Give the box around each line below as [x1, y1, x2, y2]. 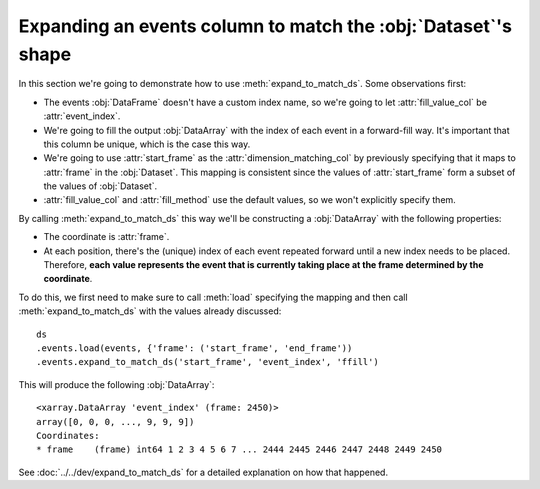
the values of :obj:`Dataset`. [43, 180, 158, 192]
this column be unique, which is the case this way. [43, 138, 251, 150]
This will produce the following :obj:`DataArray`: [18, 378, 215, 390]
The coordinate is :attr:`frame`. [43, 231, 170, 243]
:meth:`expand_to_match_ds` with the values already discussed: [18, 305, 282, 317]
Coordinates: [36, 430, 100, 441]
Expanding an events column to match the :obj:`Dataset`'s [18, 15, 512, 37]
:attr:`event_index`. [43, 110, 121, 122]
